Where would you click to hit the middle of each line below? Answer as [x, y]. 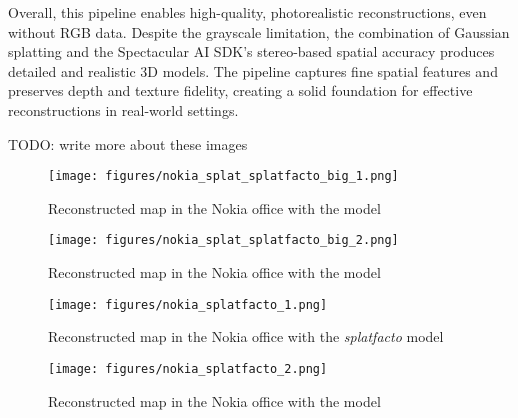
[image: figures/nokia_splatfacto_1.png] [188, 304]
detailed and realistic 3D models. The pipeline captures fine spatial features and [253, 70]
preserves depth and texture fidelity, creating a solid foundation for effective [240, 90]
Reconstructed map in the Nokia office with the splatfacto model [246, 336]
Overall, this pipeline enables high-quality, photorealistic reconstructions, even [247, 12]
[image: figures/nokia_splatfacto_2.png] [188, 368]
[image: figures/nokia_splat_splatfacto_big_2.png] [223, 240]
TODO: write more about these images [128, 143]
